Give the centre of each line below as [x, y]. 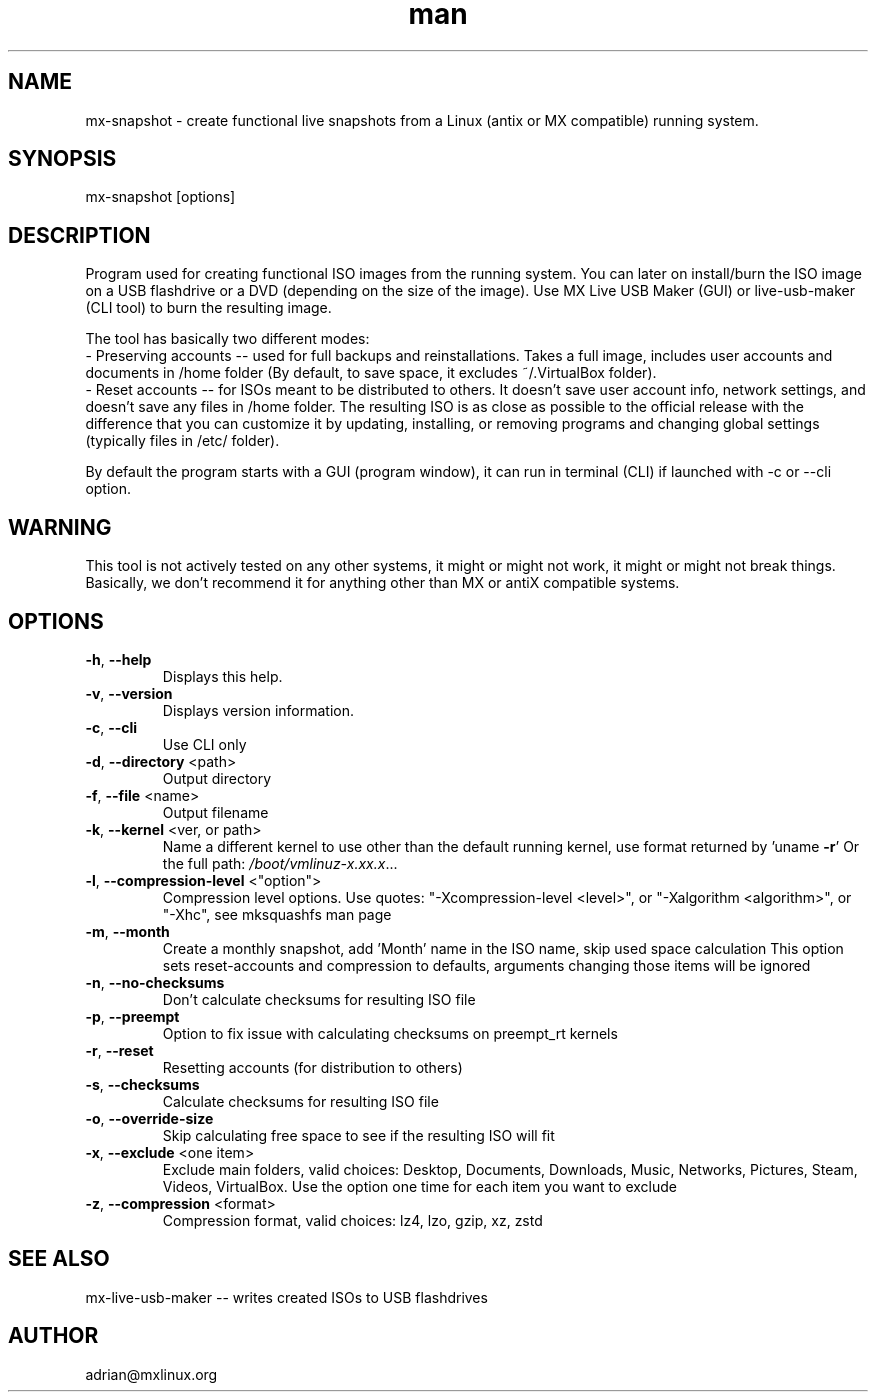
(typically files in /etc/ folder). [182, 441]
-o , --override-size [149, 1118]
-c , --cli [111, 727]
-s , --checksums [142, 1084]
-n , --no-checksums [155, 982]
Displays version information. [258, 710]
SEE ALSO [59, 1259]
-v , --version [129, 693]
